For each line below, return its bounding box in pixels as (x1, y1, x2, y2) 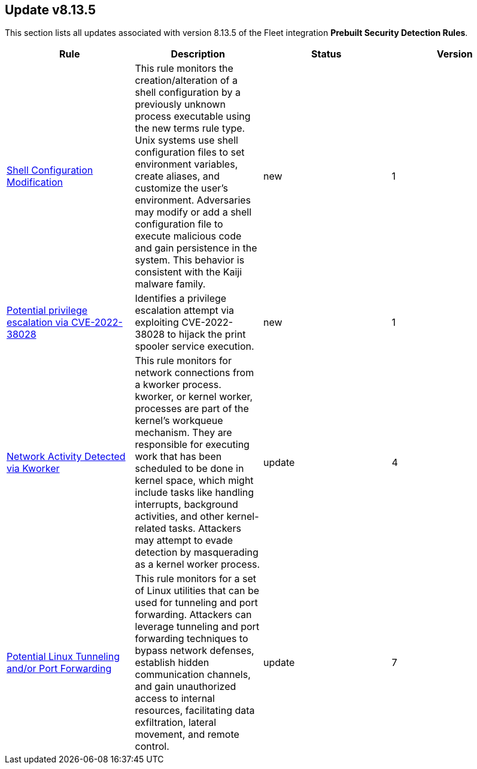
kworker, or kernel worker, (135, 390, 253, 403)
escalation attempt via (135, 304, 235, 317)
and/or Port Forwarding (7, 662, 112, 675)
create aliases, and (135, 170, 220, 183)
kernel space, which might (135, 474, 254, 487)
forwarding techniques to (135, 632, 248, 645)
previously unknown (135, 98, 226, 111)
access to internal (135, 692, 215, 705)
